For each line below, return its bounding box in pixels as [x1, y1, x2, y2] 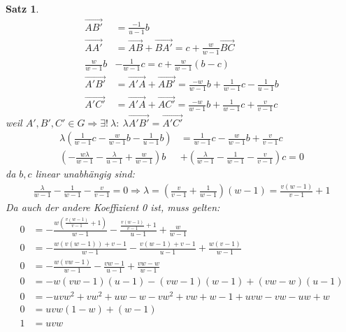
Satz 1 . [6, 1, 39, 15]
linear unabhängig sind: [35, 166, 135, 181]
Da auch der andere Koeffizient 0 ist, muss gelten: [6, 200, 220, 215]
